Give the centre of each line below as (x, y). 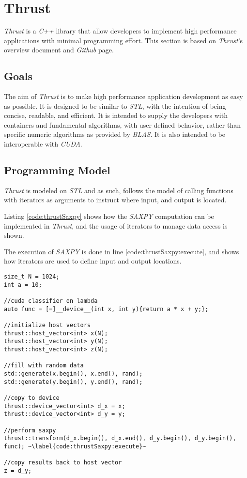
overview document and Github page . (59, 50)
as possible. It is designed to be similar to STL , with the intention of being (115, 106)
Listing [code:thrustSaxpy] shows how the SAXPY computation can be (109, 216)
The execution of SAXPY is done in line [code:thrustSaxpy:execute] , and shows (122, 251)
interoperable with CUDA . (43, 144)
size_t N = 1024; (32, 277)
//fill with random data (44, 366)
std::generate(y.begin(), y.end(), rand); (73, 382)
